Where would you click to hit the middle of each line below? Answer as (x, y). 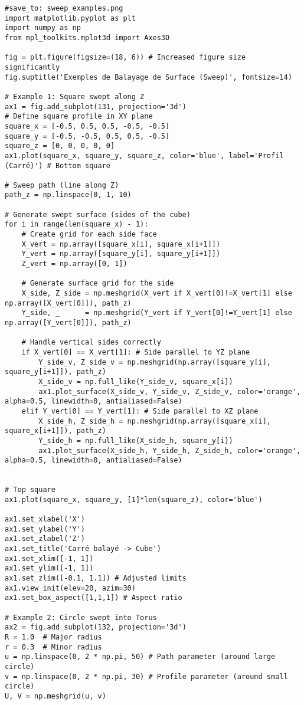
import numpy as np (43, 28)
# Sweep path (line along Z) (62, 185)
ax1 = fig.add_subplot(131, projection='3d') (96, 106)
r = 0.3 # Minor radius (53, 647)
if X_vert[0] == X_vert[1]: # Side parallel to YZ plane (136, 352)
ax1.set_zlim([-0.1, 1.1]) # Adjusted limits (96, 578)
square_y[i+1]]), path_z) (55, 372)
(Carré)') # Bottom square (58, 165)
